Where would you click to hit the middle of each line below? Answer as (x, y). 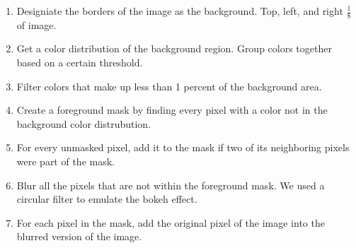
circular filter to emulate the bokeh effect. (107, 199)
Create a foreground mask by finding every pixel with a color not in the (172, 110)
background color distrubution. (84, 123)
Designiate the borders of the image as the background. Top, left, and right (180, 11)
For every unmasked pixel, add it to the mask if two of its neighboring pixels (183, 147)
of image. (36, 24)
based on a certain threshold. (80, 63)
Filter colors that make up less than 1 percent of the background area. (169, 86)
